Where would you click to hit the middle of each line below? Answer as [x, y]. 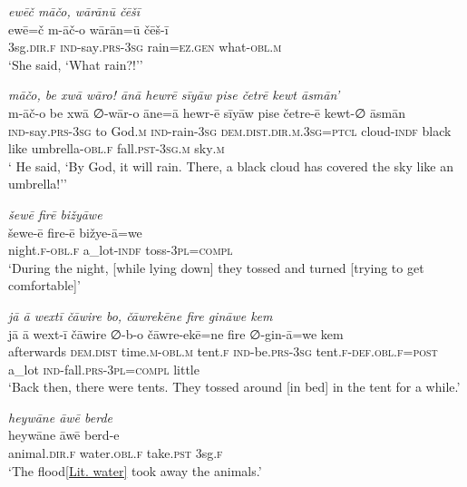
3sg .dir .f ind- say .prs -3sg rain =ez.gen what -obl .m [145, 47]
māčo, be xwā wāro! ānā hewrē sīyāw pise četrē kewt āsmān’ [174, 95]
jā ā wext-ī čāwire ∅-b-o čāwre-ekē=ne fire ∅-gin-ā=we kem [176, 333]
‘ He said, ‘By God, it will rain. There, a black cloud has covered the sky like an [231, 166]
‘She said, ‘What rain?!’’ [76, 64]
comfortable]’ [44, 285]
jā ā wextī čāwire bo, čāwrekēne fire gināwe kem [141, 315]
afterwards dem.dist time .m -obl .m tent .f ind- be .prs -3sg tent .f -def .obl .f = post [223, 351]
